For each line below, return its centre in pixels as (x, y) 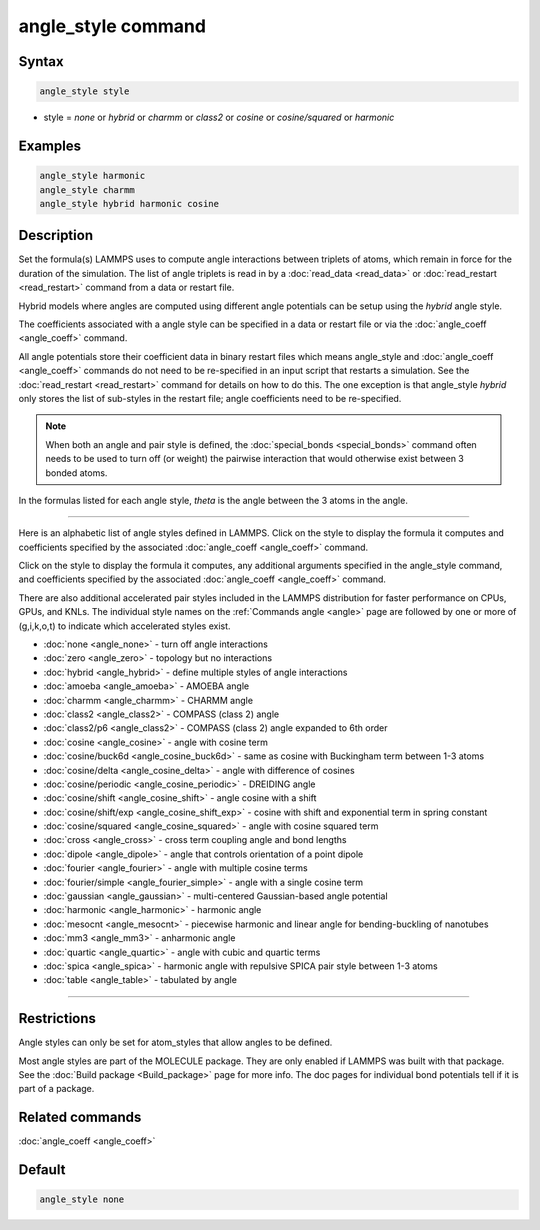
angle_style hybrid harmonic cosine (129, 203)
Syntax (41, 61)
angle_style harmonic (92, 176)
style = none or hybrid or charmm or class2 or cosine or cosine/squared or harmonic (219, 117)
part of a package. (56, 1089)
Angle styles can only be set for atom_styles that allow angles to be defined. (175, 1042)
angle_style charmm (87, 189)
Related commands (80, 1117)
